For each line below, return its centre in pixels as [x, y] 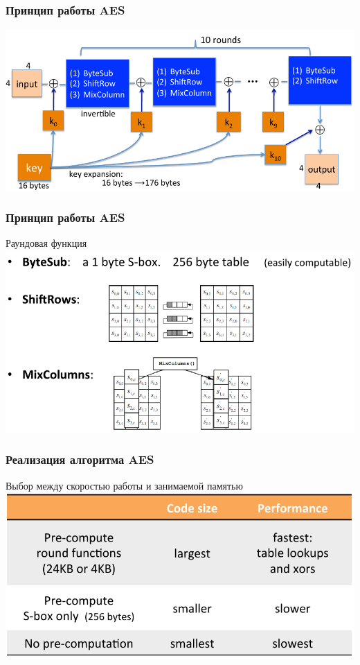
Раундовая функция [46, 243]
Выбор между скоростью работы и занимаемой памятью [124, 485]
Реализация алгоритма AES [80, 459]
